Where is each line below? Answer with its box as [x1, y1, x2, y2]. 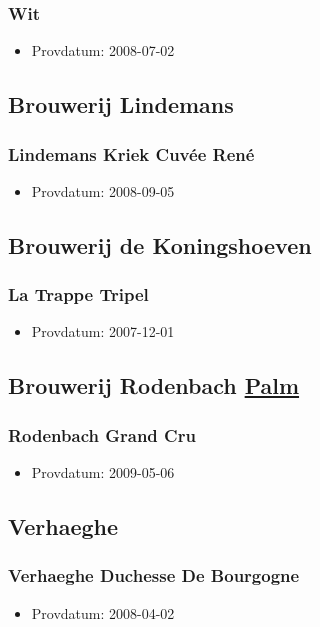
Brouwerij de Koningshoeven [8, 229, 312, 260]
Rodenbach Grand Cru [8, 422, 196, 447]
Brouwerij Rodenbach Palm [8, 370, 300, 401]
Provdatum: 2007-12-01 [31, 321, 175, 342]
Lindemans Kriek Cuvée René [8, 141, 255, 166]
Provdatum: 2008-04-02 [31, 602, 175, 623]
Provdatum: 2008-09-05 [31, 180, 175, 201]
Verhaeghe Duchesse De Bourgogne [8, 563, 300, 588]
